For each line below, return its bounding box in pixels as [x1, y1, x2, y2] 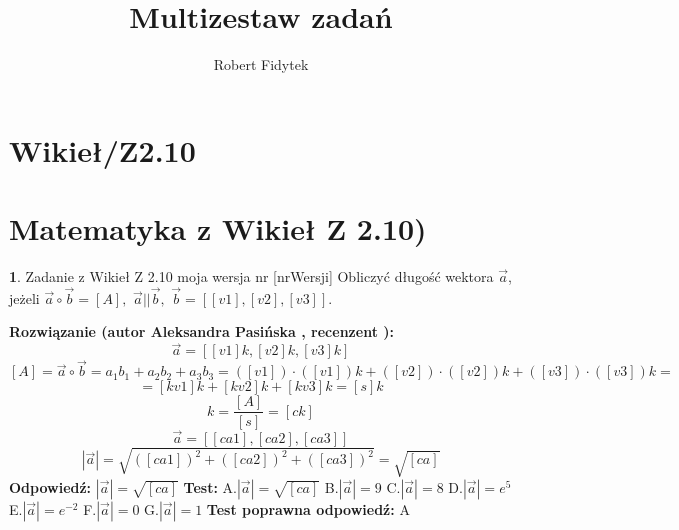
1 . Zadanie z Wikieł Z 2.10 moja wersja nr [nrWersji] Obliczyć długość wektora [9, 266, 494, 287]
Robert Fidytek [213, 54, 309, 75]
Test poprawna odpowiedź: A [206, 498, 410, 519]
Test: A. [183, 476, 237, 497]
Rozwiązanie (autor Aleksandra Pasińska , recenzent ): [9, 321, 394, 342]
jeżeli [9, 287, 40, 308]
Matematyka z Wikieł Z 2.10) [9, 208, 427, 249]
